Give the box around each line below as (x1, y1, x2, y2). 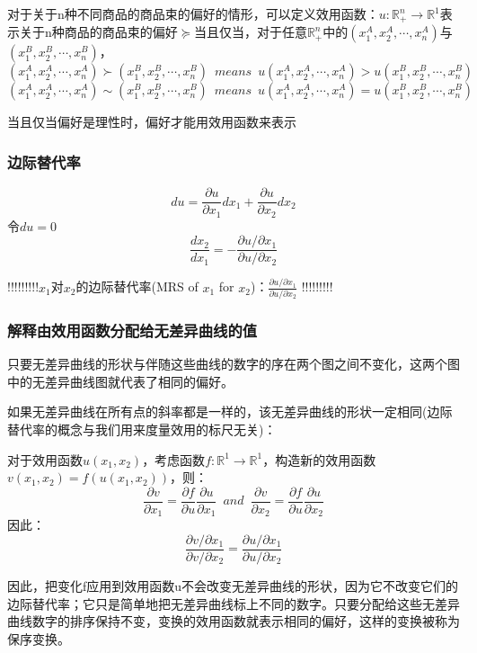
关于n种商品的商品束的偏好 (19, 22, 178, 41)
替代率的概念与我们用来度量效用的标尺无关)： (7, 420, 277, 439)
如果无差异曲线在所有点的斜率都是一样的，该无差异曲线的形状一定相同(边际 (7, 402, 453, 421)
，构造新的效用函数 (262, 450, 376, 469)
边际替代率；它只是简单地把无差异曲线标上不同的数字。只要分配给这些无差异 (7, 594, 460, 613)
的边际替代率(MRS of (75, 277, 199, 296)
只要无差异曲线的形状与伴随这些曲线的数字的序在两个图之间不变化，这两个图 (7, 354, 460, 373)
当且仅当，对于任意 (193, 22, 307, 41)
